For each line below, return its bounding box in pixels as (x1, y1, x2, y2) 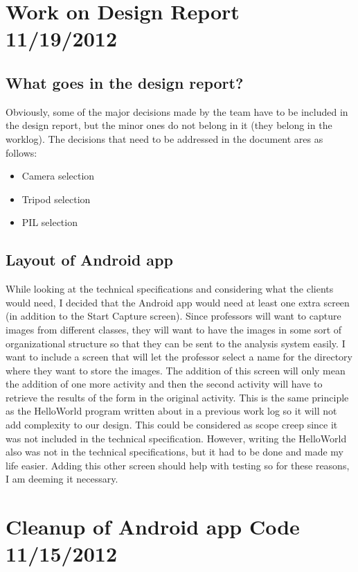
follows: (6, 145, 37, 159)
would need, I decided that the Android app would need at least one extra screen (6, 295, 350, 309)
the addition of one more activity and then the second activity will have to (6, 376, 323, 391)
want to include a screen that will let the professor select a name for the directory (6, 349, 352, 364)
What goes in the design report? (6, 71, 244, 93)
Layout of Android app (6, 249, 173, 270)
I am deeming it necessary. (6, 471, 118, 486)
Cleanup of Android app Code (6, 512, 300, 541)
